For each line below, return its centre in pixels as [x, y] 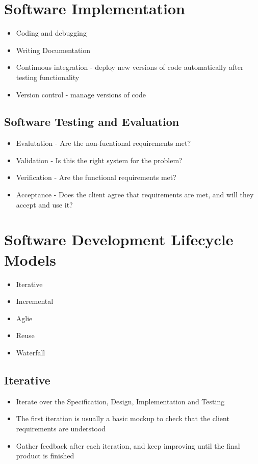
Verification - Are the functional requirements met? [96, 177]
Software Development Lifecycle [119, 239]
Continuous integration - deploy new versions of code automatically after [130, 67]
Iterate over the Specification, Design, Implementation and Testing [120, 401]
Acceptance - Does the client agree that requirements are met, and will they [135, 195]
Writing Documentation [53, 50]
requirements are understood [61, 428]
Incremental [35, 301]
